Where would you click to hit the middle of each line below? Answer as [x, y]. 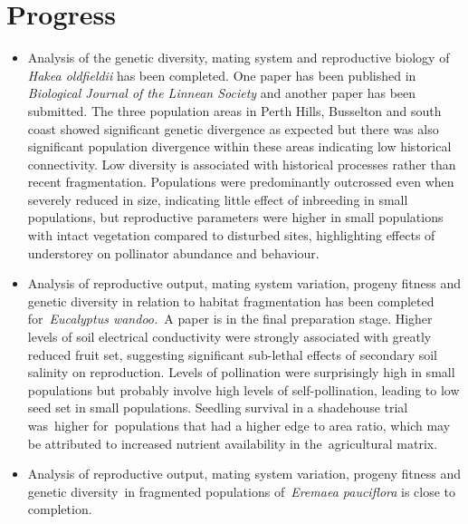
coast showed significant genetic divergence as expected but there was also [233, 128]
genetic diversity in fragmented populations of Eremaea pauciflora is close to [242, 491]
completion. [60, 509]
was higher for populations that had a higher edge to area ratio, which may [239, 425]
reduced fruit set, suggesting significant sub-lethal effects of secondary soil [233, 354]
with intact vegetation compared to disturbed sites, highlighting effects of [231, 235]
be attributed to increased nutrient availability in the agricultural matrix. [233, 443]
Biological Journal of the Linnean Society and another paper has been [222, 93]
